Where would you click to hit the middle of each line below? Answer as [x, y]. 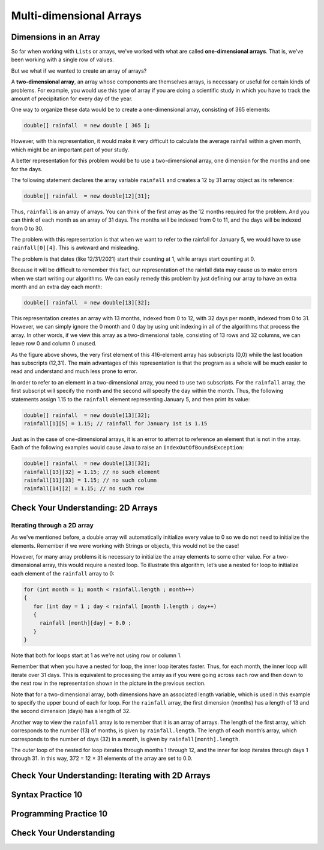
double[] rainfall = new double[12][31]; [87, 196]
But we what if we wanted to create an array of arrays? [79, 71]
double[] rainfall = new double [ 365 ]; [87, 126]
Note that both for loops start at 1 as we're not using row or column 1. [97, 655]
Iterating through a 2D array [52, 525]
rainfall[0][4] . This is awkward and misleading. [75, 248]
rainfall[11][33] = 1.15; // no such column [90, 480]
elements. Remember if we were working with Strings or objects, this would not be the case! [125, 545]
